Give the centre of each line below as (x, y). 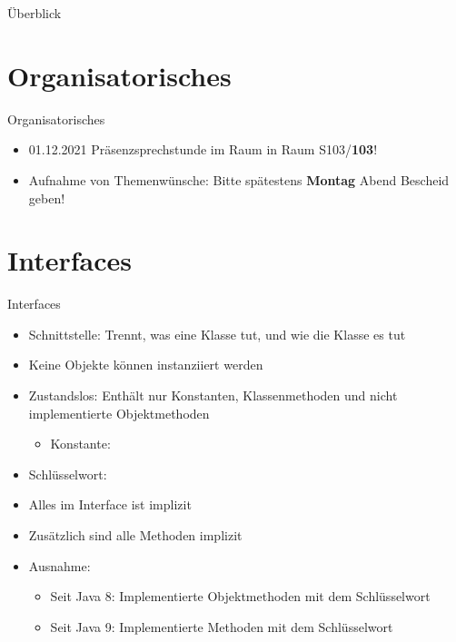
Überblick (35, 13)
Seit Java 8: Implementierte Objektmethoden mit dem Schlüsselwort (240, 596)
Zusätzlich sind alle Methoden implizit (135, 534)
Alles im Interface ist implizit (110, 504)
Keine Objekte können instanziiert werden (146, 365)
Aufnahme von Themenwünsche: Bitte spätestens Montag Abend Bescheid (239, 179)
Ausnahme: (59, 565)
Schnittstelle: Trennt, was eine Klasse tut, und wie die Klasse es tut (217, 334)
